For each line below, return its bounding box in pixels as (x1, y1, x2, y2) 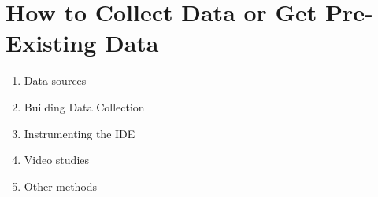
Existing (6, 27, 97, 59)
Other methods (24, 177, 98, 194)
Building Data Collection (24, 98, 145, 115)
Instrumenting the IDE (24, 125, 135, 141)
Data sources (24, 72, 87, 89)
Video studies (24, 151, 90, 168)
